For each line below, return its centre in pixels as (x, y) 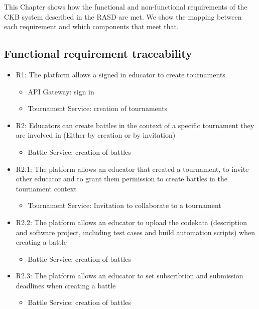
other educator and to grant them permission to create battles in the (121, 179)
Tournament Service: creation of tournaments (98, 108)
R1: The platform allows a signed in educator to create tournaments (120, 74)
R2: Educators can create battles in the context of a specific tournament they (135, 125)
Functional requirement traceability (98, 54)
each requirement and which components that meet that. (91, 26)
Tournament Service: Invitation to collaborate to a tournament (124, 205)
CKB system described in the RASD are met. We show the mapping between (123, 16)
